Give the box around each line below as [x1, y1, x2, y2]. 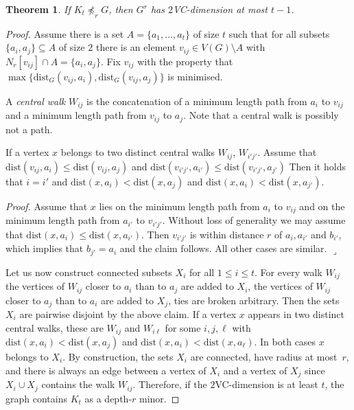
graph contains [5, 391, 67, 405]
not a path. [5, 122, 53, 136]
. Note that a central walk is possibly [183, 108, 339, 122]
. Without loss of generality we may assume [162, 213, 346, 227]
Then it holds [289, 159, 346, 173]
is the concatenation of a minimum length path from [86, 93, 307, 108]
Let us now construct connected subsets [5, 264, 172, 279]
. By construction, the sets [62, 350, 174, 364]
